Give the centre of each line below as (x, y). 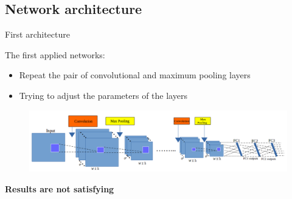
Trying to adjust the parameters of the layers (103, 95)
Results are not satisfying (60, 189)
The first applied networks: (55, 54)
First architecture (37, 34)
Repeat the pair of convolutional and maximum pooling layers (135, 75)
